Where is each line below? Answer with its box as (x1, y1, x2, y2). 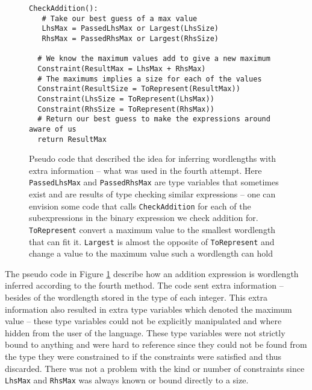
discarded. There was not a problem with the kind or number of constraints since (5, 362, 305, 374)
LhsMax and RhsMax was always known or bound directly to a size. (5, 374, 249, 386)
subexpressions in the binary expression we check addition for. (29, 211, 258, 224)
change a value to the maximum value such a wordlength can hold (29, 247, 273, 260)
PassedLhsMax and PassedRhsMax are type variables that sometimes (29, 176, 279, 188)
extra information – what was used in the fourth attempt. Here (29, 164, 262, 176)
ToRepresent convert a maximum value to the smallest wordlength (29, 223, 276, 235)
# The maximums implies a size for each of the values (37, 74, 262, 83)
